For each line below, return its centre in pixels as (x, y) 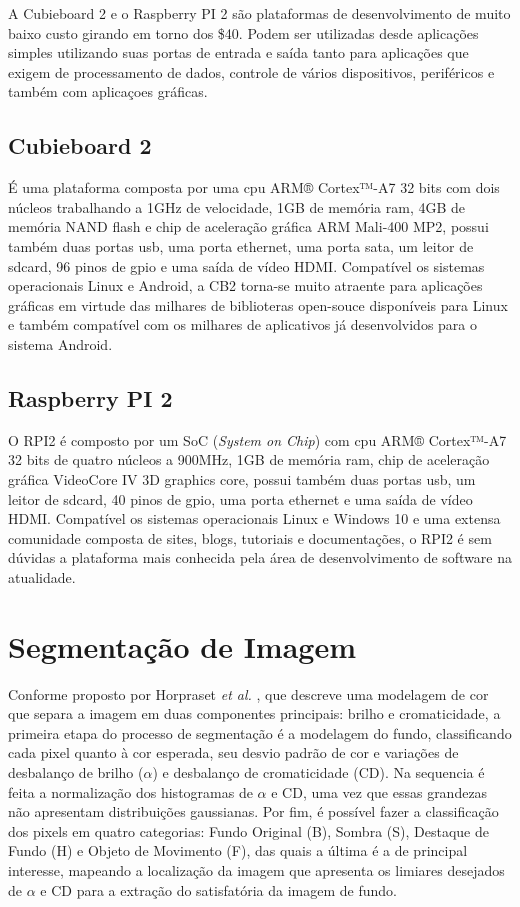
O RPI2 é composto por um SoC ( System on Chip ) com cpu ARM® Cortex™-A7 (257, 439)
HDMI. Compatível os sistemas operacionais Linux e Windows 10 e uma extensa (254, 518)
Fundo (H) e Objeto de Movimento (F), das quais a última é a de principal (238, 850)
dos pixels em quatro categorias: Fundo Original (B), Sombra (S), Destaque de (248, 830)
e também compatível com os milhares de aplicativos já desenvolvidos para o (243, 324)
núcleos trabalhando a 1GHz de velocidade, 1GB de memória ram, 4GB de (237, 206)
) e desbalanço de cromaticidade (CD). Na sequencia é (318, 771)
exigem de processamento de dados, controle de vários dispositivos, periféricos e (251, 71)
